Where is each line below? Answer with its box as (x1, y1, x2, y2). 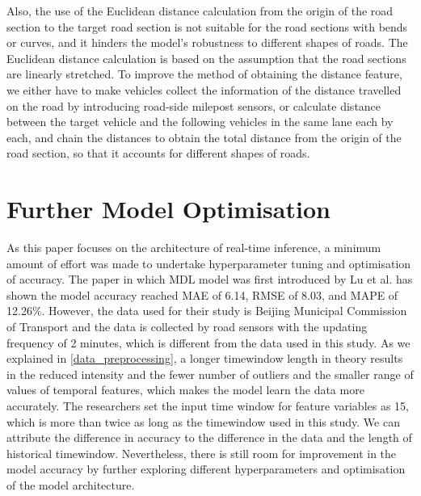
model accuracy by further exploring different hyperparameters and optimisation (6, 460, 406, 477)
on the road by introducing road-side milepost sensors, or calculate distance (6, 97, 381, 114)
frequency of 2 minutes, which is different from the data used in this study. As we (6, 334, 410, 351)
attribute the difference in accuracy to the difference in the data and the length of (6, 429, 412, 446)
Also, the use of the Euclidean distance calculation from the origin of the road (6, 2, 394, 19)
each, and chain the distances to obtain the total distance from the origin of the (6, 128, 402, 145)
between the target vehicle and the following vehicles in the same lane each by (6, 113, 394, 130)
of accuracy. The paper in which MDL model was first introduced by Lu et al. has (6, 271, 413, 288)
